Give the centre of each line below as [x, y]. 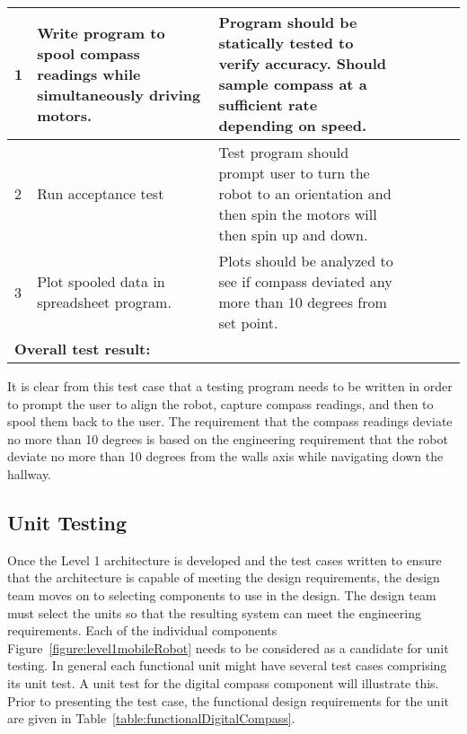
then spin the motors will [298, 214]
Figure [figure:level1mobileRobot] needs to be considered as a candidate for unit [228, 647]
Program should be [288, 22]
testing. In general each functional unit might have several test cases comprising [227, 665]
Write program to [101, 32]
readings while [89, 74]
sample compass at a [293, 84]
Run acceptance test [101, 193]
